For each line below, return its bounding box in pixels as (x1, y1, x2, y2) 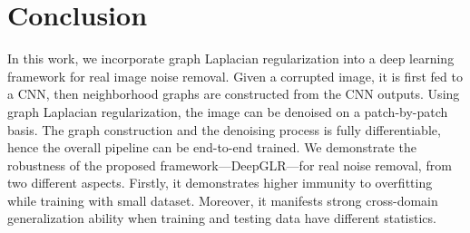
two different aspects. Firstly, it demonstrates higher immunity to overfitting (7, 173, 433, 192)
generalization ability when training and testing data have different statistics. (7, 209, 436, 228)
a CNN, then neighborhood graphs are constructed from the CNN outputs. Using (7, 84, 460, 103)
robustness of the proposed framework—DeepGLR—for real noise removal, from (7, 155, 452, 174)
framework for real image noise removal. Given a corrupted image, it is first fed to (7, 66, 463, 85)
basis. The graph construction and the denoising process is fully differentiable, (7, 120, 441, 139)
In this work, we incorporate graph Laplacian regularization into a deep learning (7, 49, 455, 68)
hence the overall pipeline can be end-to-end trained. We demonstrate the (7, 138, 416, 157)
